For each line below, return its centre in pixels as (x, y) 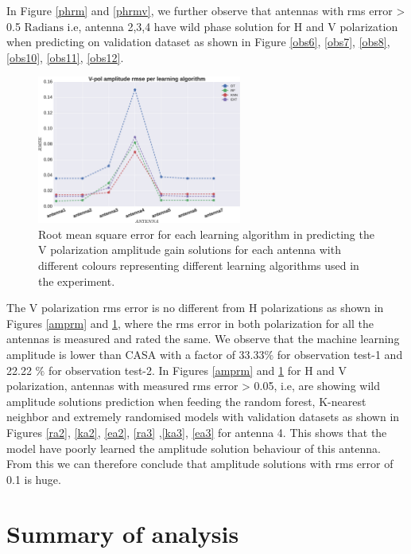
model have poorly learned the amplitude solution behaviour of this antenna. (194, 448)
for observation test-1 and (340, 354)
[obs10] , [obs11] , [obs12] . (65, 57)
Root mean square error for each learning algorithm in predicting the (206, 234)
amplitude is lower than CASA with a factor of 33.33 (136, 354)
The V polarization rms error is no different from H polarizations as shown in (195, 308)
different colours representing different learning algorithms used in (199, 265)
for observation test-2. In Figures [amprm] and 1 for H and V (198, 370)
